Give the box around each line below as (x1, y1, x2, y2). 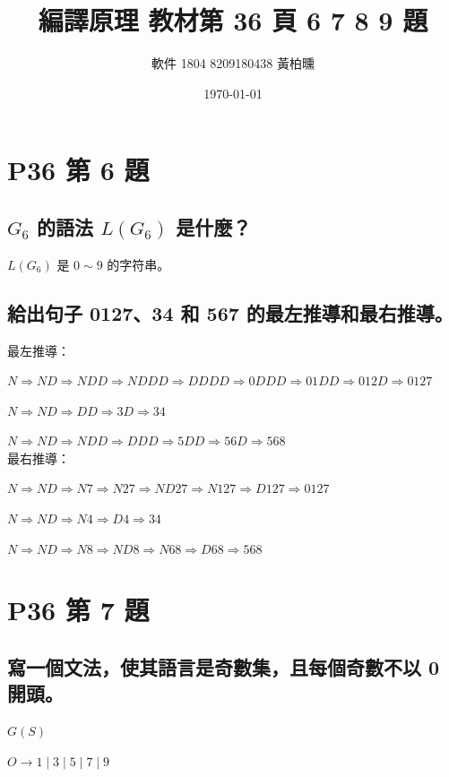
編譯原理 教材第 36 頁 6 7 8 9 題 (38, 2, 428, 39)
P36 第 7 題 (7, 591, 150, 628)
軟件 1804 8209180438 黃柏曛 (151, 54, 315, 73)
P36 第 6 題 (7, 151, 150, 188)
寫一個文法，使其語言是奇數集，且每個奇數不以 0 (7, 653, 440, 681)
